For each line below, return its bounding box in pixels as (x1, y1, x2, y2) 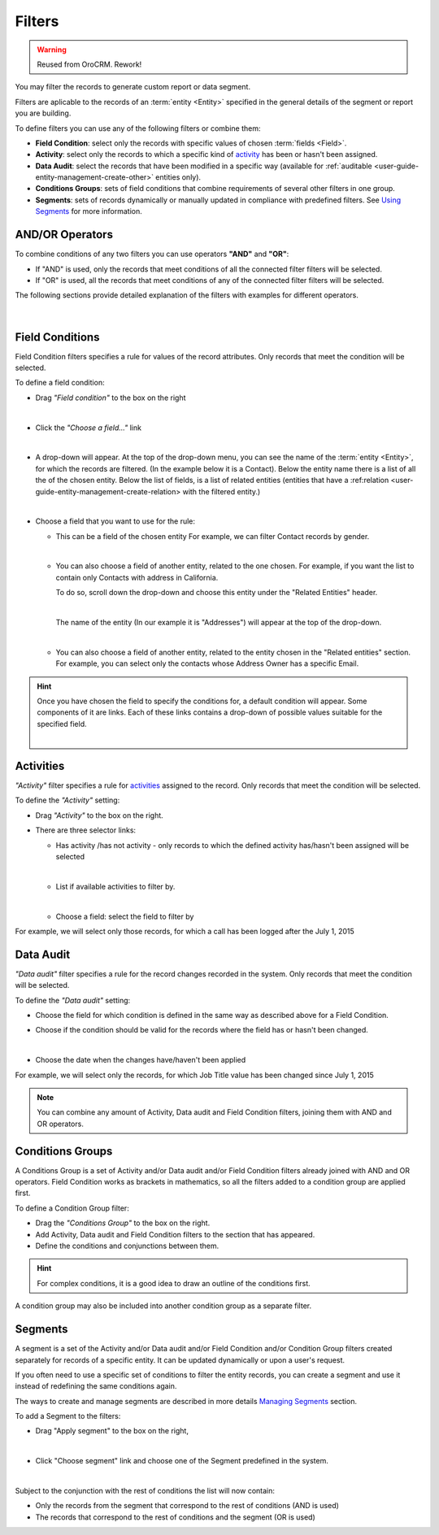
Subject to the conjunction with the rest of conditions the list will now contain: (15, 1486, 276, 1496)
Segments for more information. (35, 207, 142, 216)
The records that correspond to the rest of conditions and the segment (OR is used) (35, 1512, 316, 1522)
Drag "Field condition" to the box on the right (35, 393, 186, 402)
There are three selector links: (35, 825, 137, 835)
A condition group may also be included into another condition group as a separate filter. (15, 1301, 312, 1311)
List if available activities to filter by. (55, 881, 176, 891)
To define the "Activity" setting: (15, 795, 120, 805)
